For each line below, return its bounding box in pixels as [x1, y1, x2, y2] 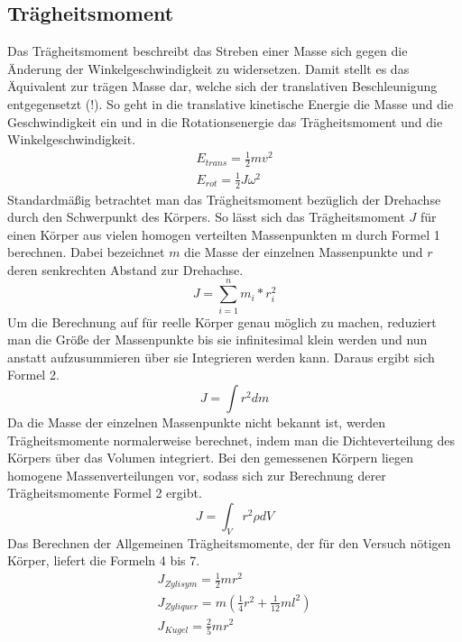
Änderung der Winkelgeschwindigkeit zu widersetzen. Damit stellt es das [7, 59, 410, 78]
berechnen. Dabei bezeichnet [7, 243, 165, 261]
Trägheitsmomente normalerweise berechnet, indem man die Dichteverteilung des [7, 430, 456, 449]
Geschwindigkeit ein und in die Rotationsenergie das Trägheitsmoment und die [7, 112, 443, 131]
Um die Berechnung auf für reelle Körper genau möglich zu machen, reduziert [7, 312, 437, 331]
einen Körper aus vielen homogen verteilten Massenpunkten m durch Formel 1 [7, 225, 440, 243]
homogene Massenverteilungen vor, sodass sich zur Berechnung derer [7, 465, 386, 484]
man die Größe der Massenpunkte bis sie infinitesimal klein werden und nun [7, 330, 428, 349]
